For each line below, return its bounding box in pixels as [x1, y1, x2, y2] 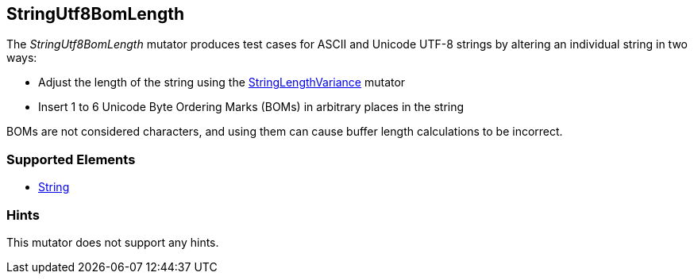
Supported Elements [6, 151, 136, 167]
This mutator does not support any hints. [6, 235, 219, 249]
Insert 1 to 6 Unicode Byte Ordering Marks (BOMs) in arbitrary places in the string [38, 100, 465, 114]
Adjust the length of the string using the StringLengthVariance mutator [38, 75, 406, 90]
